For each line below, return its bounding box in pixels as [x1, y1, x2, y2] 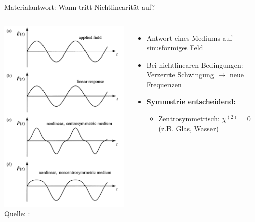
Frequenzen [146, 79, 182, 89]
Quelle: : [4, 208, 30, 219]
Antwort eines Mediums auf [146, 32, 232, 43]
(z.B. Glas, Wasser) [158, 123, 219, 133]
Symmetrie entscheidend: [146, 96, 236, 106]
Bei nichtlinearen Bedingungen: [146, 59, 243, 70]
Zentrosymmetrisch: [158, 113, 220, 124]
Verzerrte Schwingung [146, 69, 214, 80]
